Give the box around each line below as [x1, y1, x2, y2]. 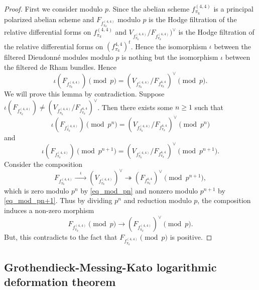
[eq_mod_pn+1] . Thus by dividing [4, 195, 112, 206]
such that [194, 102, 223, 112]
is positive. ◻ [170, 232, 212, 242]
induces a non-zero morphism [4, 205, 94, 215]
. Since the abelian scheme [108, 4, 190, 14]
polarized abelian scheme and [4, 14, 94, 24]
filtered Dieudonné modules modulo [4, 52, 113, 62]
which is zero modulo [4, 185, 69, 196]
